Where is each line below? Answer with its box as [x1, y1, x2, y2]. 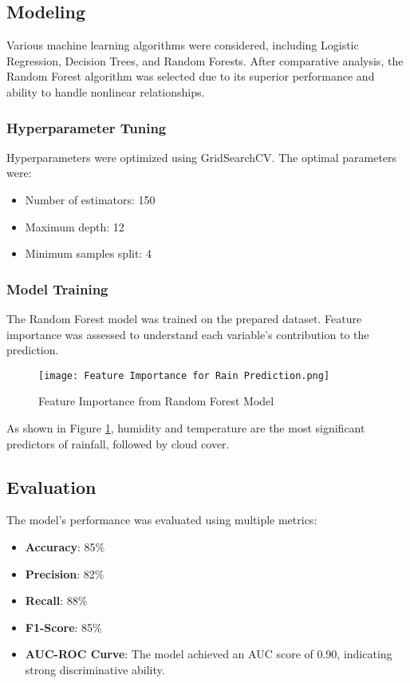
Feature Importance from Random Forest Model [38, 393, 274, 409]
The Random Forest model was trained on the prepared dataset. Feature [6, 310, 362, 326]
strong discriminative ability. [25, 661, 165, 677]
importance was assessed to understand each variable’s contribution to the [6, 326, 369, 342]
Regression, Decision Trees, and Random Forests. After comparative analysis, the [6, 52, 404, 69]
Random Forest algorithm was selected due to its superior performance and [6, 68, 375, 85]
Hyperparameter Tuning [6, 117, 167, 137]
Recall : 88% [25, 592, 88, 609]
